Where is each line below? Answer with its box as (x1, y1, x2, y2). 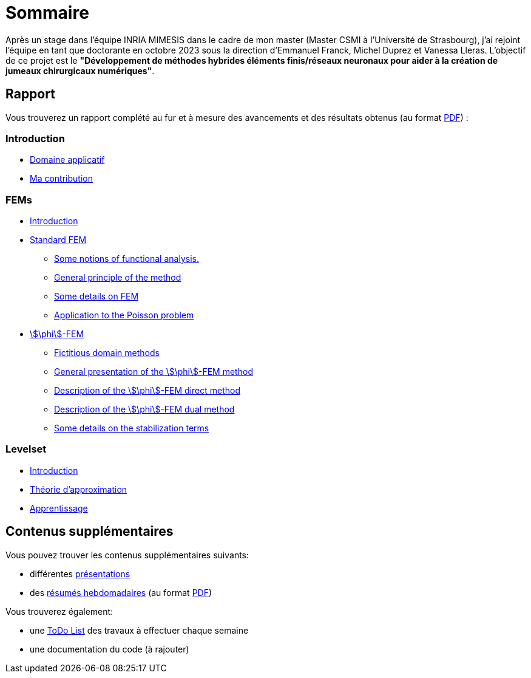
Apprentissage (30, 502, 88, 513)
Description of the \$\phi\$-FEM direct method (54, 385, 241, 396)
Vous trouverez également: (5, 606, 113, 617)
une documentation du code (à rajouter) (30, 643, 189, 654)
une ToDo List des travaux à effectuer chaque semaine (30, 625, 249, 635)
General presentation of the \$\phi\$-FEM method (54, 366, 253, 377)
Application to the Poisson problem (54, 310, 194, 321)
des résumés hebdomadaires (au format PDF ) (30, 587, 212, 598)
